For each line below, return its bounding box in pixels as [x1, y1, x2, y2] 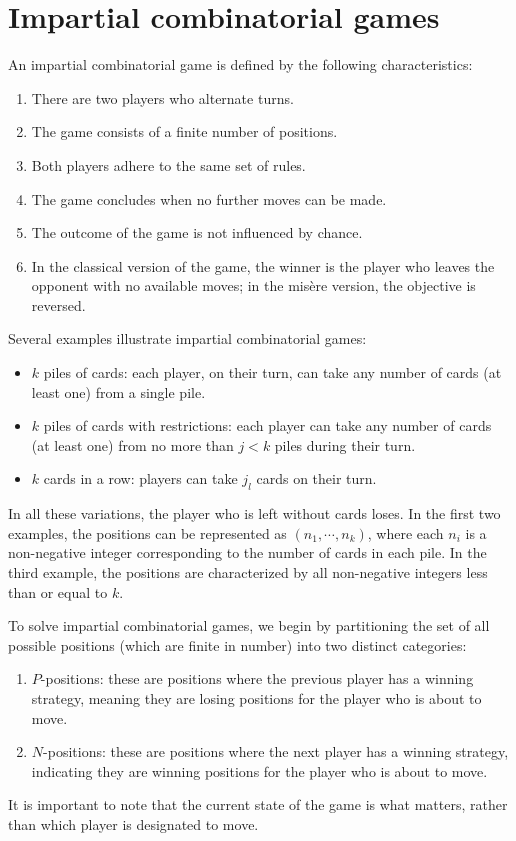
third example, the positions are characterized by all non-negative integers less [8, 562, 488, 583]
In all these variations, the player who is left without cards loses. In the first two [8, 503, 501, 524]
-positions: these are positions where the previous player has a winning [40, 668, 474, 689]
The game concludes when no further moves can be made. [31, 188, 387, 209]
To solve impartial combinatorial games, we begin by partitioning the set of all [8, 615, 490, 636]
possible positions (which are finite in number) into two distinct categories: [8, 634, 467, 655]
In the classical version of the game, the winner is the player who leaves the [31, 255, 495, 276]
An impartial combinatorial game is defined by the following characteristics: [8, 54, 473, 75]
